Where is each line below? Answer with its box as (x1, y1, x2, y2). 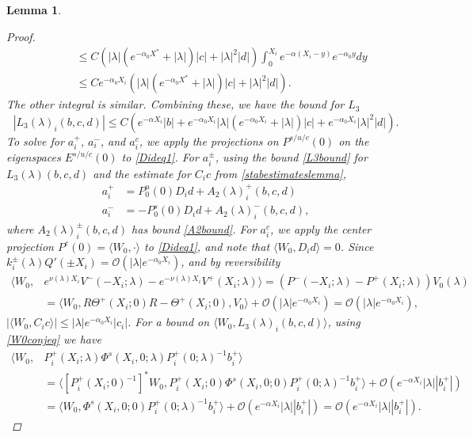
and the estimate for (93, 165, 191, 181)
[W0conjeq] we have (6, 331, 101, 348)
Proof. (6, 28, 36, 44)
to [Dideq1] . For (121, 149, 199, 165)
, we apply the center (270, 220, 372, 237)
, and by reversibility (181, 253, 280, 270)
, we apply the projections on (139, 132, 279, 149)
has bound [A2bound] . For (132, 220, 257, 237)
